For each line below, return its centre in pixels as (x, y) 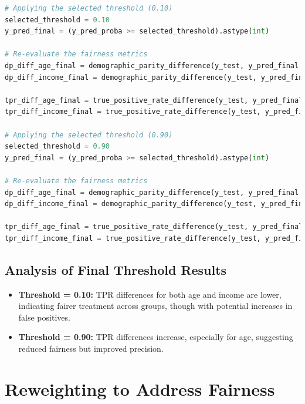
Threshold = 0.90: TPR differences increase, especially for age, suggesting (156, 337)
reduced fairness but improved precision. (91, 349)
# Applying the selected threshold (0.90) (89, 135)
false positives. (44, 317)
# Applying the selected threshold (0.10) (89, 8)
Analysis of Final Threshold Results (116, 269)
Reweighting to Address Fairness (140, 388)
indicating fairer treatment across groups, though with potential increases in (155, 306)
